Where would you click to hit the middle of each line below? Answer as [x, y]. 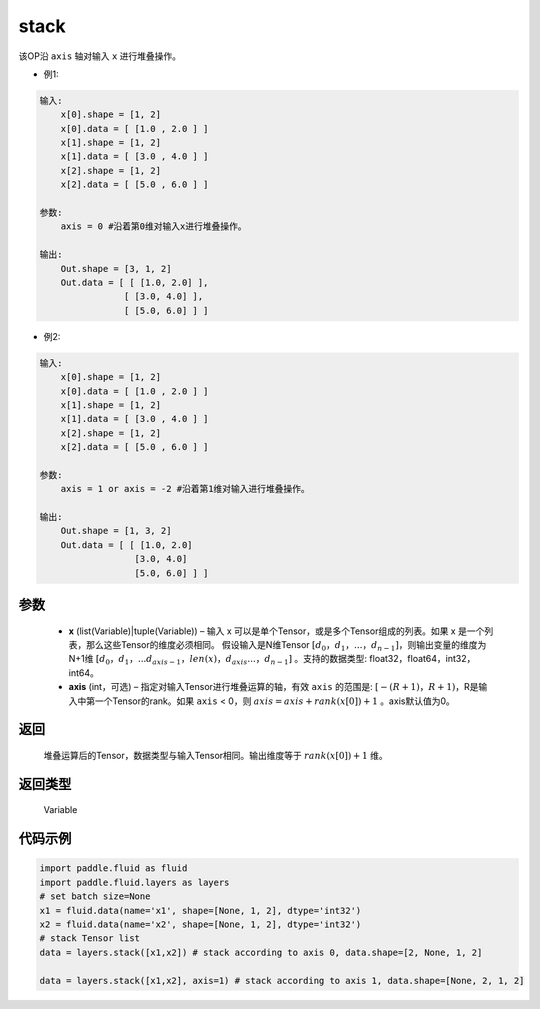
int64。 [83, 672]
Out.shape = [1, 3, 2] [116, 531]
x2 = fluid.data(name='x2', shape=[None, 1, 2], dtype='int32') [200, 924]
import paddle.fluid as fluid [113, 868]
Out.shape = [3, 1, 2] [116, 268]
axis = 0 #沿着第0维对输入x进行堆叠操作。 [153, 226]
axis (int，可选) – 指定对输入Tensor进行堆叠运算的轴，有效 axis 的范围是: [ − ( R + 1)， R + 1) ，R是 [273, 687]
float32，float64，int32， [422, 659]
